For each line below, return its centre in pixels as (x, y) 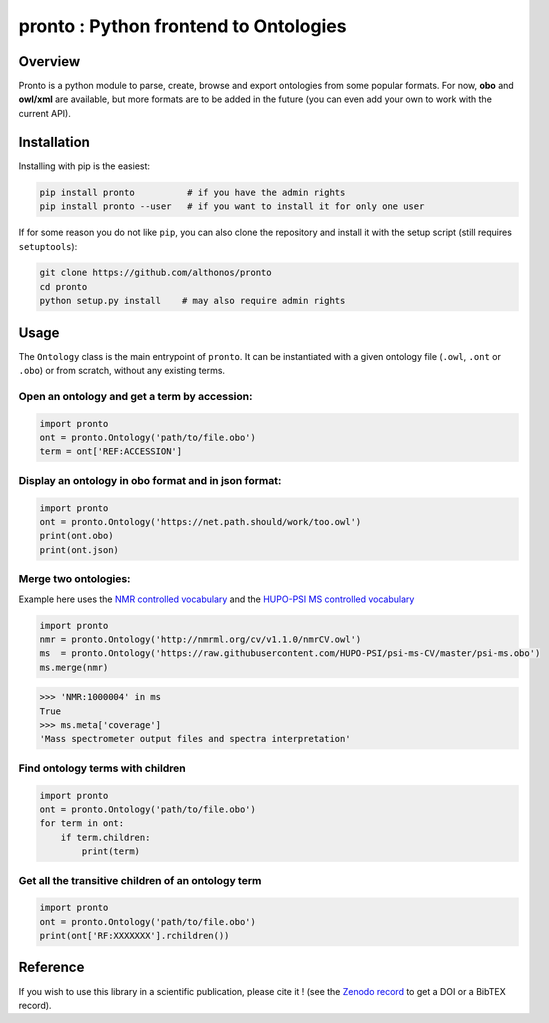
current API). (45, 113)
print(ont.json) (79, 549)
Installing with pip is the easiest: (84, 166)
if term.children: (105, 837)
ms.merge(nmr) (74, 667)
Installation (54, 141)
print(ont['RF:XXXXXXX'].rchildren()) (134, 936)
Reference (51, 967)
